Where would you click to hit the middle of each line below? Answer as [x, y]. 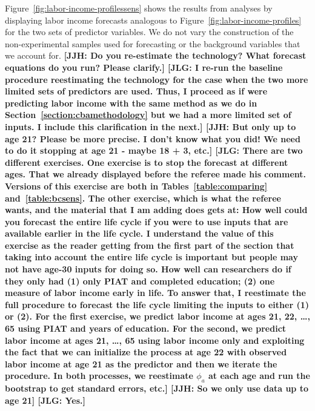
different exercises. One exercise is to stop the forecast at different [147, 162]
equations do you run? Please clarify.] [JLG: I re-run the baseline [144, 67]
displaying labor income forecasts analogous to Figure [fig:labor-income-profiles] [153, 20]
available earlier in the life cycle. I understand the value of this [139, 233]
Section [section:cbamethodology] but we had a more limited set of [148, 115]
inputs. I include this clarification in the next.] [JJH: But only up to [151, 126]
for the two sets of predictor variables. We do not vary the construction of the [149, 32]
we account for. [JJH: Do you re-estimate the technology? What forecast [156, 55]
